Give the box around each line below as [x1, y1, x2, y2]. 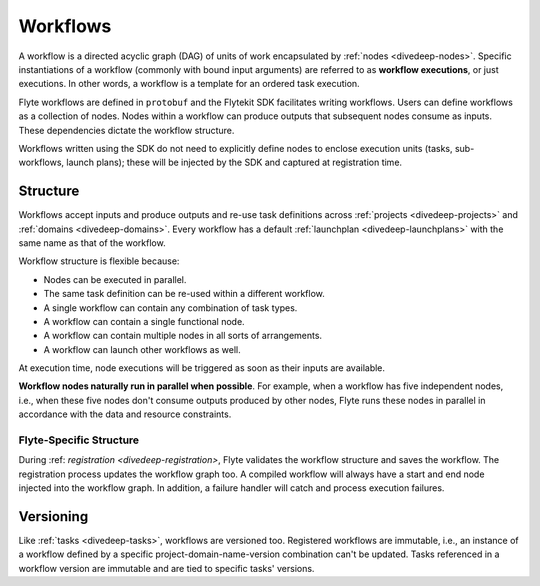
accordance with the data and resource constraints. [18, 408, 232, 420]
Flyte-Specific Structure [18, 433, 140, 447]
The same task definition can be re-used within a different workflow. [43, 288, 325, 300]
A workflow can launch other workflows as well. [43, 343, 241, 355]
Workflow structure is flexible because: [18, 255, 180, 267]
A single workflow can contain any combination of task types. [43, 301, 298, 314]
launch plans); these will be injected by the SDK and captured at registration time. [66, 156, 403, 169]
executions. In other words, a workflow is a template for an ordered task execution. [18, 78, 360, 90]
